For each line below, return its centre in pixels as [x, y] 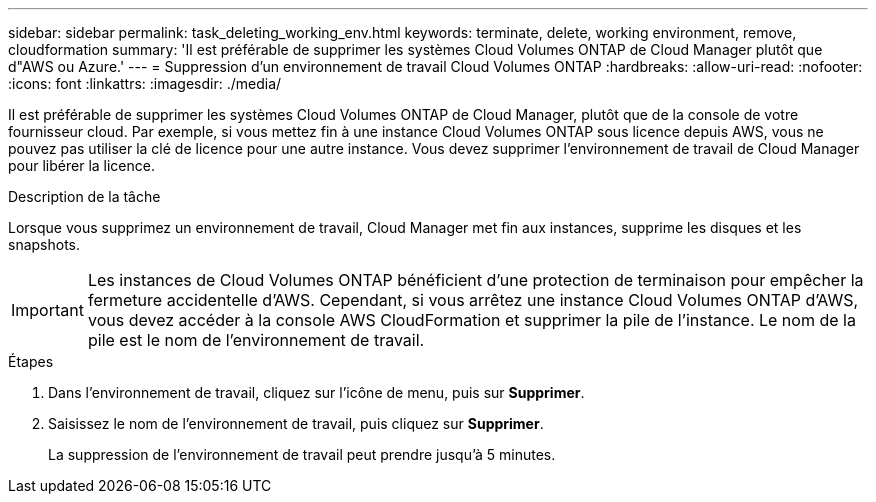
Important [47, 310]
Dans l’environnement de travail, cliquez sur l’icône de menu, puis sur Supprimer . [316, 392]
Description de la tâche [84, 196]
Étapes [31, 361]
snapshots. [44, 244]
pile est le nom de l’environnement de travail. [256, 340]
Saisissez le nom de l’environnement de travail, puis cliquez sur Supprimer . [296, 423]
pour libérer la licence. [81, 165]
